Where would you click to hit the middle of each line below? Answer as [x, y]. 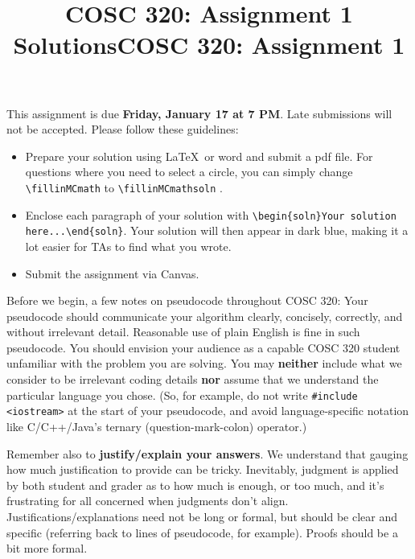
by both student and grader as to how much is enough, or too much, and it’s [195, 485]
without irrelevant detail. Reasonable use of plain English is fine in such [183, 332]
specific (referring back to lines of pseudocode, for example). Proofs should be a [202, 532]
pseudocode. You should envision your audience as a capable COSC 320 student [203, 347]
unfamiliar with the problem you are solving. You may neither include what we [204, 363]
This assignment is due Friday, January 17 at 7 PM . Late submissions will [199, 113]
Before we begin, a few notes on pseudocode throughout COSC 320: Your [187, 300]
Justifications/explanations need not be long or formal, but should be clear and [202, 516]
